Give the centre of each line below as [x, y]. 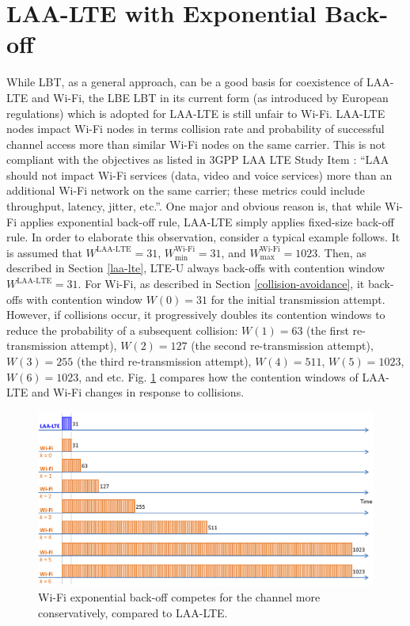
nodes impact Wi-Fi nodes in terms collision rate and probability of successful [196, 129]
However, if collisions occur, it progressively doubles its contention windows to [196, 315]
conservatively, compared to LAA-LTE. [133, 612]
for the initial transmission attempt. [298, 299]
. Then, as [342, 252]
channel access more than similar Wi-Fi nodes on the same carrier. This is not [196, 144]
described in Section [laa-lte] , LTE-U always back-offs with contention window [196, 268]
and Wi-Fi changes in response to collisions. [138, 392]
